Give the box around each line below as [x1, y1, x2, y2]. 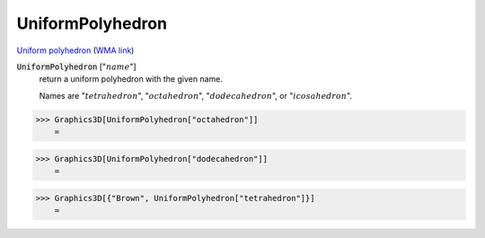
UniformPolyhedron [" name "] [16, 61, 137, 72]
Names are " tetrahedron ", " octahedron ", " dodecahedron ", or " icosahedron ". [39, 90, 353, 101]
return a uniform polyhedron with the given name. [39, 74, 224, 84]
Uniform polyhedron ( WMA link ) [16, 45, 135, 56]
